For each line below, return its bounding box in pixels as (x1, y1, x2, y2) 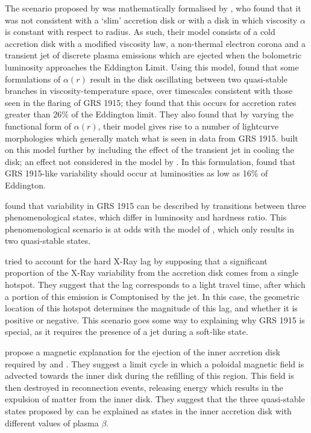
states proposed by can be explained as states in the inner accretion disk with (5, 405, 292, 417)
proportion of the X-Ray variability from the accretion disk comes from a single (5, 266, 299, 279)
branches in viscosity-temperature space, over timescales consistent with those (5, 84, 293, 97)
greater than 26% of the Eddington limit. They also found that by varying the (5, 108, 294, 120)
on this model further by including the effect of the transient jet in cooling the (5, 143, 294, 156)
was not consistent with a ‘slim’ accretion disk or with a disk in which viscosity (5, 13, 298, 26)
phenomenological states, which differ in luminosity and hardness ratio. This (5, 211, 287, 223)
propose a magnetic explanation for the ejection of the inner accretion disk (5, 346, 280, 358)
